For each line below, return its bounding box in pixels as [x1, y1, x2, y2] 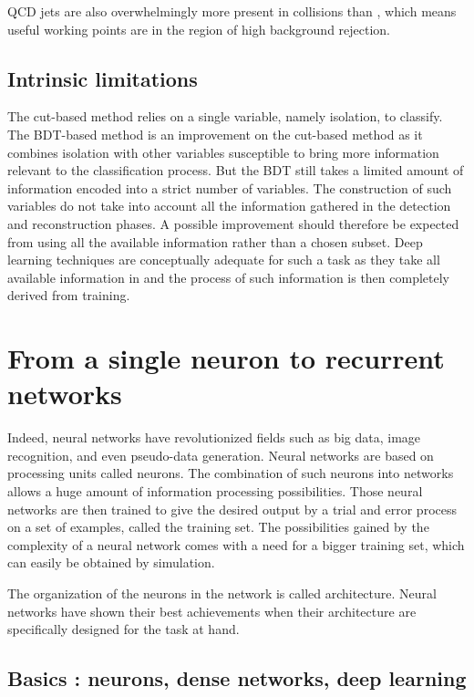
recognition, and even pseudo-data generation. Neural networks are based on [7, 445, 434, 464]
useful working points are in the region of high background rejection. [7, 19, 391, 38]
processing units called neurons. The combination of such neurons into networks [7, 463, 454, 483]
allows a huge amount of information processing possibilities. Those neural [7, 482, 423, 501]
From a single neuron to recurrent [7, 339, 445, 377]
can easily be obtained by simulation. [7, 553, 215, 572]
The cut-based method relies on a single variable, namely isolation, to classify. [7, 107, 443, 126]
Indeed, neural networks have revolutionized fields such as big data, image [7, 428, 421, 447]
